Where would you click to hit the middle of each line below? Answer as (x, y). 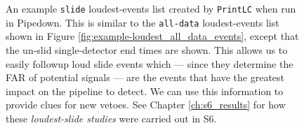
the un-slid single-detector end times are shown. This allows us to (147, 49)
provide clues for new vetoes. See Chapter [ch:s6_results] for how (146, 105)
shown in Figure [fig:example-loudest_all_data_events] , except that (152, 36)
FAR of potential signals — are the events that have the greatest (145, 77)
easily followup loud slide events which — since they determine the (150, 63)
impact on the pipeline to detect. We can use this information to (145, 91)
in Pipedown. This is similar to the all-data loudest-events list (143, 22)
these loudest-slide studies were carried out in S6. (111, 118)
